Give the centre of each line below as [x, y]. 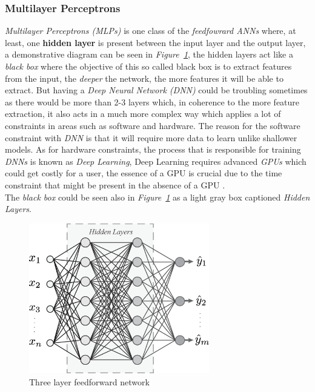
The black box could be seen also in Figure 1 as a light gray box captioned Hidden [157, 197]
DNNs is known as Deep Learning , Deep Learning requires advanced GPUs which [156, 161]
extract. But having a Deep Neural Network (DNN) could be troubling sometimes [156, 90]
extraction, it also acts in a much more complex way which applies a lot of [143, 114]
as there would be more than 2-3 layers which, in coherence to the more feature [152, 101]
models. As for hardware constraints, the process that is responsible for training [153, 149]
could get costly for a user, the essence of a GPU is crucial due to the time [144, 173]
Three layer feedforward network [89, 381]
